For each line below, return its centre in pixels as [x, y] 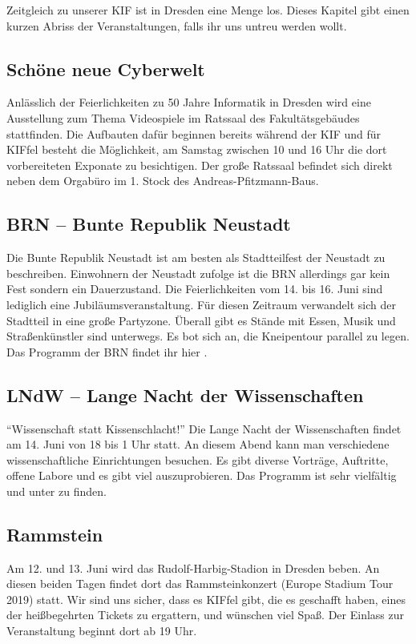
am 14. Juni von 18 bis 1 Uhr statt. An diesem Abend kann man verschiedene [198, 444]
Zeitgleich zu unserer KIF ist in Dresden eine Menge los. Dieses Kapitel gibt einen [208, 10]
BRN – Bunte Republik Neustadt [149, 224]
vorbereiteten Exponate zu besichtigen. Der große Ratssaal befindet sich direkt [200, 165]
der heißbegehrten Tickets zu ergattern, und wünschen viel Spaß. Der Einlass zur [205, 615]
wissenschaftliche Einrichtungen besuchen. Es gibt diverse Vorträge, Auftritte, [198, 459]
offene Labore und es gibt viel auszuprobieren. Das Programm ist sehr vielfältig [202, 475]
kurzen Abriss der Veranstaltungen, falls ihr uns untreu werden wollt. [177, 25]
